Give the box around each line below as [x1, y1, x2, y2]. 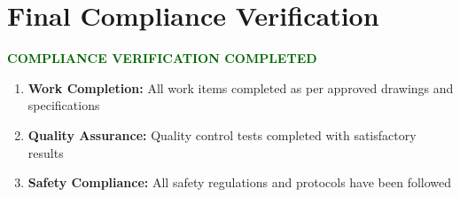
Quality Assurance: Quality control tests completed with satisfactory [27, 125, 417, 144]
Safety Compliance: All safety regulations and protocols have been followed [27, 173, 452, 192]
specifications [27, 96, 100, 114]
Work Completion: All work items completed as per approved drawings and [27, 78, 454, 97]
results [27, 143, 64, 162]
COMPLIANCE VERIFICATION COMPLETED [7, 49, 317, 67]
